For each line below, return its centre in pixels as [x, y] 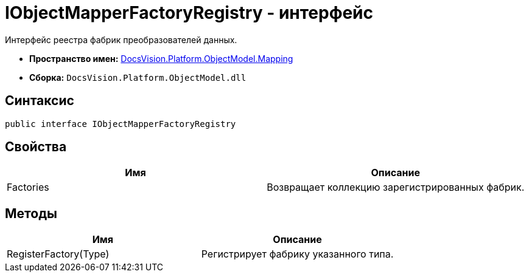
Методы [31, 213]
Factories [28, 187]
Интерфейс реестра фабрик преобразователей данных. [121, 39]
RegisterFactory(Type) [58, 254]
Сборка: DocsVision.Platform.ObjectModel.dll [138, 77]
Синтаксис [40, 101]
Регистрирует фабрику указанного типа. [297, 254]
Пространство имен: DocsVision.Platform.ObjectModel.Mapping [161, 58]
